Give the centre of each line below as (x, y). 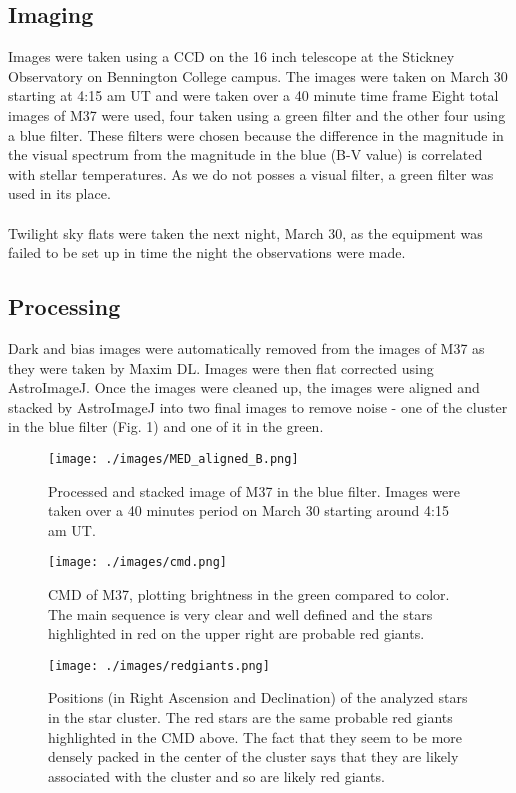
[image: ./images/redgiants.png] (159, 665)
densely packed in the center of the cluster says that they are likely (253, 756)
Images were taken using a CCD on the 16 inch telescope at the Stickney (231, 56)
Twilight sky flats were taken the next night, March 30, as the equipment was (245, 232)
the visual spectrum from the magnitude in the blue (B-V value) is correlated (245, 154)
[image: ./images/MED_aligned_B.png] (173, 458)
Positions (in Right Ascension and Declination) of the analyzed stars (258, 697)
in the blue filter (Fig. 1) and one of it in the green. (166, 426)
